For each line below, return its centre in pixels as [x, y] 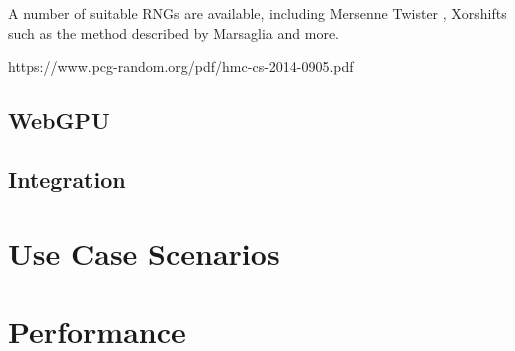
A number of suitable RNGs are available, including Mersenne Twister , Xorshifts [257, 13]
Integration [67, 178]
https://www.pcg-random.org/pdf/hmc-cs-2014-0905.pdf [181, 66]
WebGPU [59, 120]
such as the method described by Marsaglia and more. [173, 32]
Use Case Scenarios [144, 252]
